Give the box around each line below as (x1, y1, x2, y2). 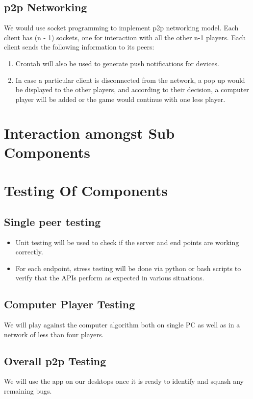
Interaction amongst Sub (4, 123, 175, 143)
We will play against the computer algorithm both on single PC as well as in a (4, 320, 240, 330)
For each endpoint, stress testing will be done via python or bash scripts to (15, 263, 241, 273)
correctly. (15, 247, 43, 257)
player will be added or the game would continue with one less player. (15, 94, 226, 104)
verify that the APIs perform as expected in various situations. (15, 273, 204, 283)
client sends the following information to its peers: (4, 42, 154, 52)
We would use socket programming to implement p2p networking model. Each (4, 23, 239, 33)
